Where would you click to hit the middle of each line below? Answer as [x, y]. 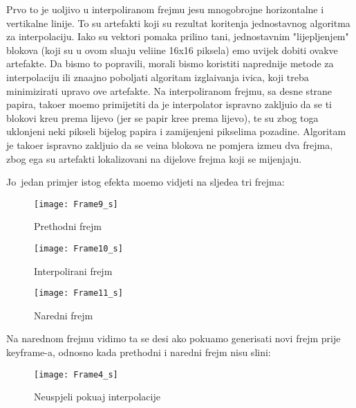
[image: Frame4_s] [76, 374]
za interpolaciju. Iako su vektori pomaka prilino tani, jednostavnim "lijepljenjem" [178, 36]
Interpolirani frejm [73, 270]
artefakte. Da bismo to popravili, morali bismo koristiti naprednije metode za [170, 63]
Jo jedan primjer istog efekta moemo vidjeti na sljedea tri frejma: [146, 182]
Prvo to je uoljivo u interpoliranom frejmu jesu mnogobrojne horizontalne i [165, 9]
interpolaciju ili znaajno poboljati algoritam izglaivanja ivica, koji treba [158, 77]
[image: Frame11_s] [78, 293]
